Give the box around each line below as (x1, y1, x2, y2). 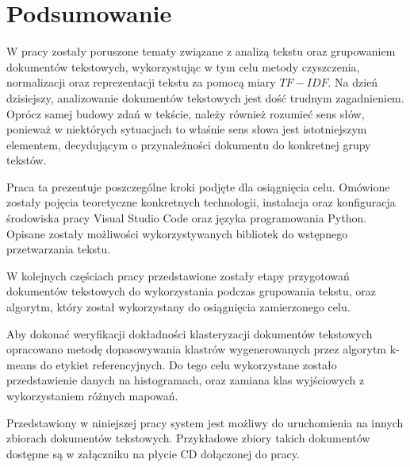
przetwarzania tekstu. (6, 241, 111, 257)
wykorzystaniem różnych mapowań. (6, 388, 178, 403)
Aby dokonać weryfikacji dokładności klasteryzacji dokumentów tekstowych (6, 325, 373, 342)
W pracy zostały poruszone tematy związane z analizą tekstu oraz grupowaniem (6, 43, 396, 60)
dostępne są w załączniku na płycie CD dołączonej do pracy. (6, 445, 300, 461)
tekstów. (6, 152, 47, 168)
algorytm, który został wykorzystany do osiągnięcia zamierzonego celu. (6, 299, 351, 315)
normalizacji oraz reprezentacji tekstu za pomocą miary (6, 74, 276, 91)
